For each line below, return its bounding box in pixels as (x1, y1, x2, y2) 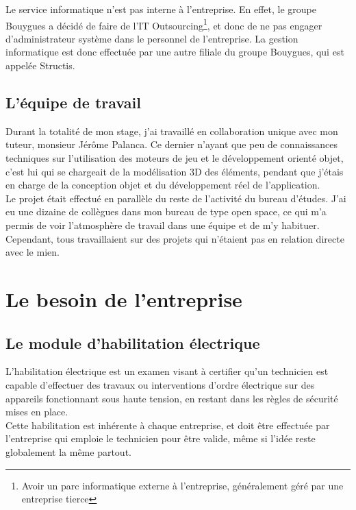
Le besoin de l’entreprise (5, 284, 242, 313)
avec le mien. (5, 245, 60, 259)
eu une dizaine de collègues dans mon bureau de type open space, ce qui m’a (5, 204, 327, 219)
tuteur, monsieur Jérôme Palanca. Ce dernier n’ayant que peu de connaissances (5, 137, 338, 151)
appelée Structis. (5, 58, 75, 73)
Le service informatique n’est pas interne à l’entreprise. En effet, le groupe (5, 2, 316, 16)
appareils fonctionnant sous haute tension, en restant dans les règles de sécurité (5, 391, 338, 405)
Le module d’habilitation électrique (5, 332, 260, 353)
